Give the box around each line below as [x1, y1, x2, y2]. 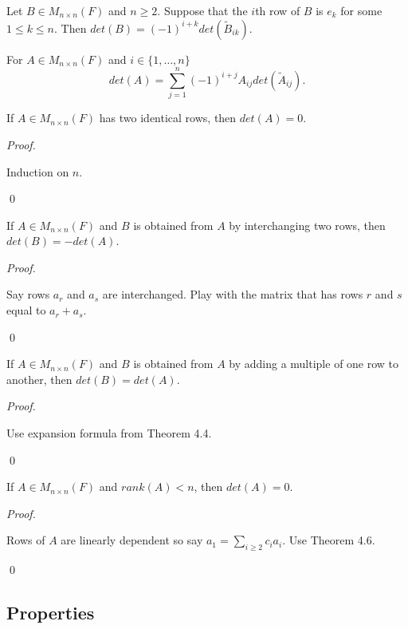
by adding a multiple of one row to [229, 355, 399, 372]
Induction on [6, 163, 69, 180]
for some [340, 2, 382, 18]
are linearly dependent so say [61, 532, 203, 548]
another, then [6, 370, 73, 387]
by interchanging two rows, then [229, 216, 386, 233]
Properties [6, 600, 95, 625]
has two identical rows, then [99, 109, 237, 126]
